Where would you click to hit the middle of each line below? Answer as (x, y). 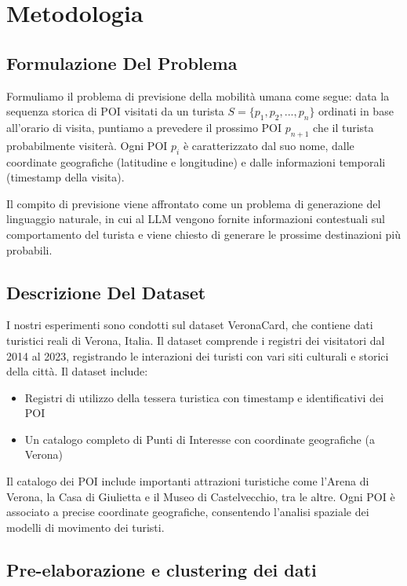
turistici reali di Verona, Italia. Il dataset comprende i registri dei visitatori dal (196, 340)
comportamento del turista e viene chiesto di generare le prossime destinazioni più (203, 234)
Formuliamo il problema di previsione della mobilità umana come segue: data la (198, 95)
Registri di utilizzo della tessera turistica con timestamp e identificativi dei (204, 397)
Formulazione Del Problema (122, 62)
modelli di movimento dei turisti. (85, 527)
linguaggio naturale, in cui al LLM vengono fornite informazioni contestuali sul (196, 219)
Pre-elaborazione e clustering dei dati (162, 569)
